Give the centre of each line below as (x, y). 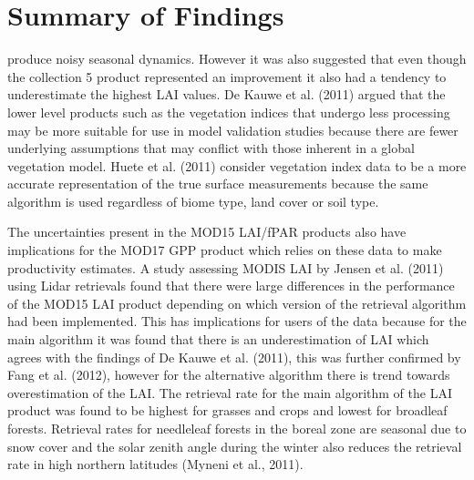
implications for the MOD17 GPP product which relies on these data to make (225, 250)
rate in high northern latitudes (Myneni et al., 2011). (155, 464)
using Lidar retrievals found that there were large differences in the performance (231, 286)
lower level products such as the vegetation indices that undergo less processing (229, 112)
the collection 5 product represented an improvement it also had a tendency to (227, 76)
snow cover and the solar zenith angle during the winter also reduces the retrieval (235, 446)
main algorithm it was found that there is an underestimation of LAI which (218, 339)
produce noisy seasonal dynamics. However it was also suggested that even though (237, 59)
